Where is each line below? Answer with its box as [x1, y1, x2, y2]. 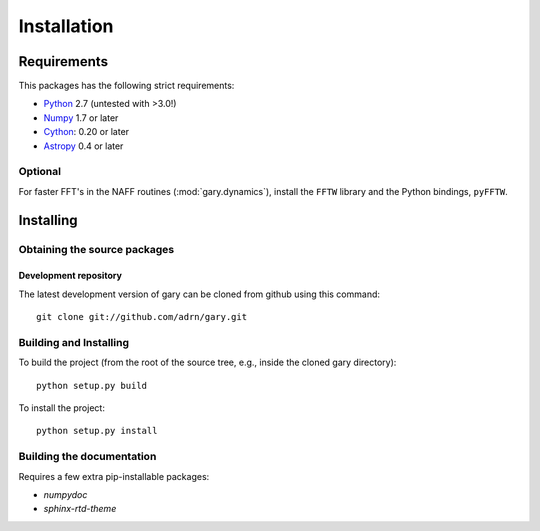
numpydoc [43, 488, 88, 500]
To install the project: [18, 402, 105, 414]
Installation [18, 15, 114, 37]
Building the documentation [18, 450, 157, 464]
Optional [18, 165, 62, 179]
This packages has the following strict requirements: [18, 80, 235, 92]
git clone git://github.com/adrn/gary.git [36, 311, 248, 323]
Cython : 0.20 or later [43, 126, 130, 138]
